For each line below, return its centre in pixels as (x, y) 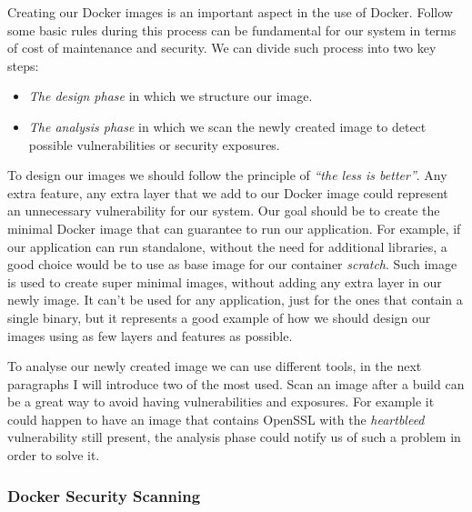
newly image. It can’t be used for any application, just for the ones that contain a (235, 300)
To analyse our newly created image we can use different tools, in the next (215, 366)
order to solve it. (54, 455)
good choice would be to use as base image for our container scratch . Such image (232, 264)
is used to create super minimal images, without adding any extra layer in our (225, 281)
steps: (23, 65)
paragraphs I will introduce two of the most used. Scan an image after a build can (236, 383)
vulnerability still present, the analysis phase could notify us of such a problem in (234, 437)
